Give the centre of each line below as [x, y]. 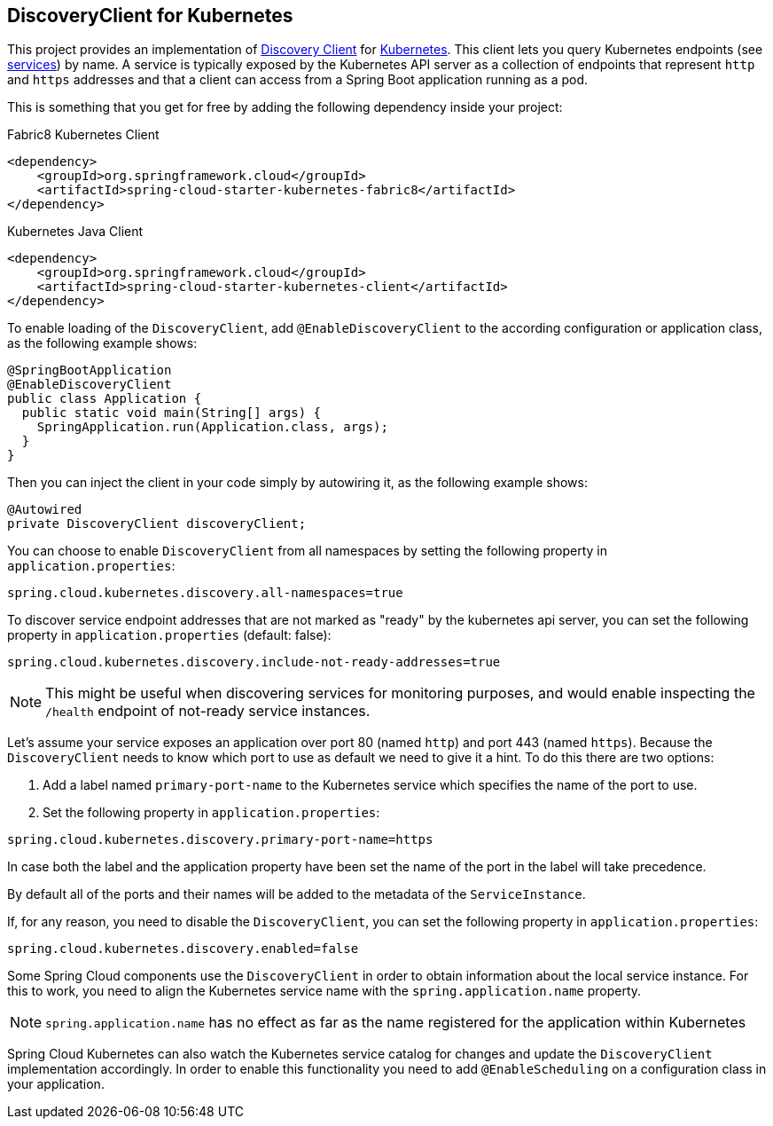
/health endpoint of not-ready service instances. [208, 711]
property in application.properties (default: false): [169, 635]
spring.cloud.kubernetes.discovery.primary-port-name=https [220, 840]
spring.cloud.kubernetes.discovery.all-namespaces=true [205, 593]
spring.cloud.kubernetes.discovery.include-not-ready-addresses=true [254, 662]
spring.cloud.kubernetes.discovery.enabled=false [183, 949]
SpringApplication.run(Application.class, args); [212, 427]
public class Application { [105, 399]
